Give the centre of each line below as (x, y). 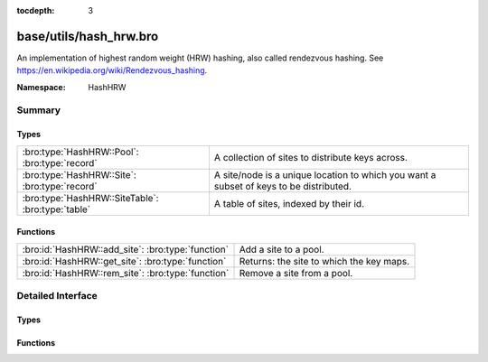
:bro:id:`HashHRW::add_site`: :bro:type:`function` (126, 249)
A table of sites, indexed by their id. (289, 203)
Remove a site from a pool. (296, 273)
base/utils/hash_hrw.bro (88, 36)
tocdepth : (36, 10)
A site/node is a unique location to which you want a (325, 174)
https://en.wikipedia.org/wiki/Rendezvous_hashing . (112, 70)
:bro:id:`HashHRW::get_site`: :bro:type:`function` (124, 261)
